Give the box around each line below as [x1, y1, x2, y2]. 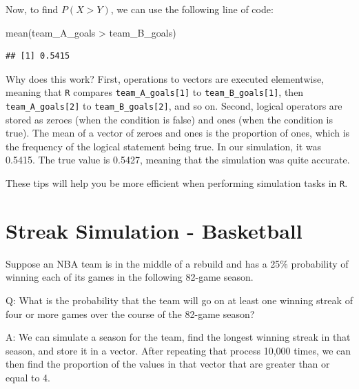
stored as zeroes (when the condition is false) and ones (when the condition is [6, 112, 334, 126]
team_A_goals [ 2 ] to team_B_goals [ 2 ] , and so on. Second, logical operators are [6, 99, 342, 113]
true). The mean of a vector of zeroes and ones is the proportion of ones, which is [6, 126, 350, 140]
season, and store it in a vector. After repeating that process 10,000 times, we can [6, 343, 351, 357]
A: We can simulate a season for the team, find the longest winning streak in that [6, 330, 351, 344]
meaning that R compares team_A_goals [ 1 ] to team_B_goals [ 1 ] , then [6, 85, 304, 99]
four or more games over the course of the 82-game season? [6, 306, 255, 321]
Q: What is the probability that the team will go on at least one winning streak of [6, 293, 353, 308]
